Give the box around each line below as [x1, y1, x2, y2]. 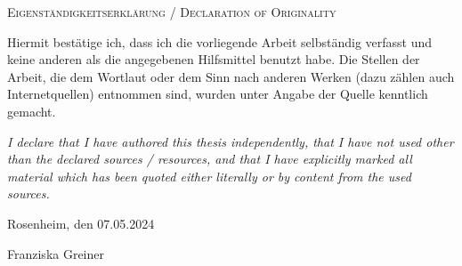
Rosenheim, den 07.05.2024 [7, 214, 155, 232]
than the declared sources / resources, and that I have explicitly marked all [7, 149, 412, 168]
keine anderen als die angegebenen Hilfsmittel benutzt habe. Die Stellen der [7, 50, 420, 69]
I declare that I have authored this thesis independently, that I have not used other [7, 132, 454, 150]
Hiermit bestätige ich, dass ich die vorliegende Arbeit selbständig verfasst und [7, 32, 433, 51]
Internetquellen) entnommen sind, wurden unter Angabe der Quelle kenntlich [7, 85, 428, 103]
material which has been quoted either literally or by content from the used [7, 166, 411, 185]
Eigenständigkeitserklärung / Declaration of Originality [7, 3, 336, 20]
